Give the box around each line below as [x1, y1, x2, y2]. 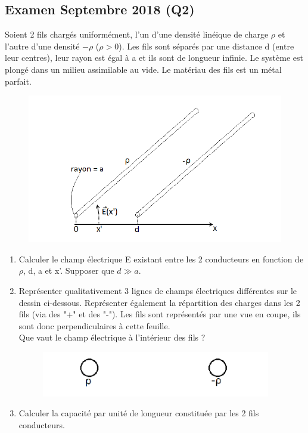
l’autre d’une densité [5, 39, 80, 52]
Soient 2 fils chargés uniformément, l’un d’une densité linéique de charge [5, 28, 269, 41]
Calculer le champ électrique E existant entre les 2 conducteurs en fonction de [18, 252, 304, 265]
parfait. [5, 75, 32, 87]
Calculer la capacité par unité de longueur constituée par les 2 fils [18, 407, 259, 419]
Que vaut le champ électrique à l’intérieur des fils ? [18, 331, 206, 344]
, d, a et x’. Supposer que [23, 264, 114, 277]
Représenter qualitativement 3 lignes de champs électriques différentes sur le [18, 284, 297, 296]
